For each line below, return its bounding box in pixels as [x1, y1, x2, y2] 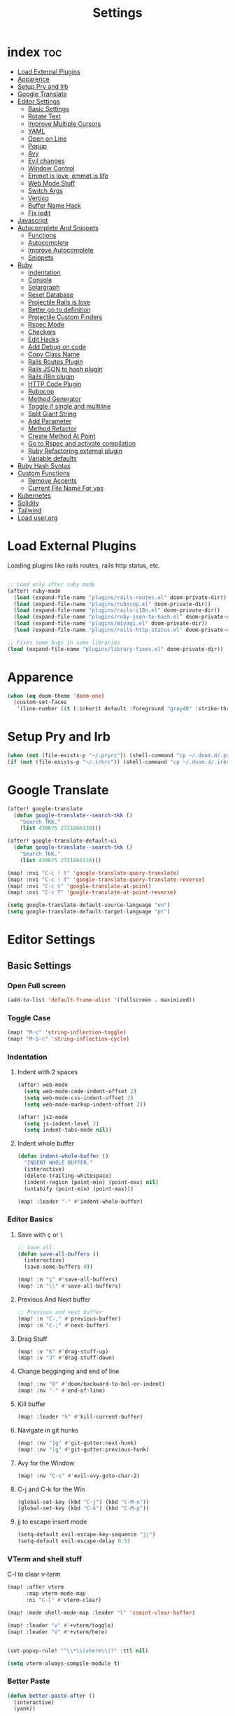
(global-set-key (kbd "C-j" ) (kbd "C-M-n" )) [17, 1498, 150, 1505]
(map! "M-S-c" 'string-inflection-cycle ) [7, 1035, 130, 1042]
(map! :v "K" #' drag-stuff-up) [17, 1348, 109, 1355]
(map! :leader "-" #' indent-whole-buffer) [17, 1198, 143, 1205]
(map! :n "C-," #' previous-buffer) [17, 1315, 122, 1322]
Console [27, 275, 52, 284]
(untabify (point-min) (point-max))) [24, 1185, 134, 1193]
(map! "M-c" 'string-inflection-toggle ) [7, 1029, 127, 1036]
